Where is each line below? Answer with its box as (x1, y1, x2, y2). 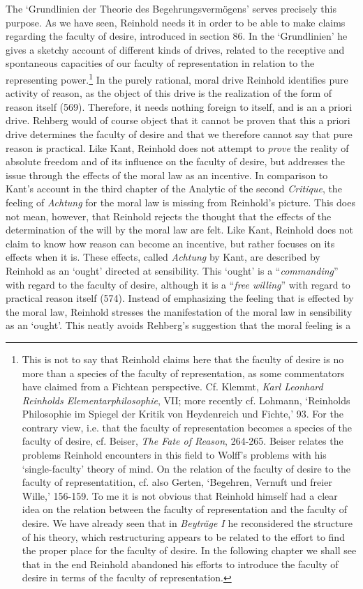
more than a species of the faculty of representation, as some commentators (22, 365, 345, 380)
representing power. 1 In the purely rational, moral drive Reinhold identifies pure (6, 70, 348, 86)
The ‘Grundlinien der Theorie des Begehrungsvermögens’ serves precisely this (6, 1, 336, 15)
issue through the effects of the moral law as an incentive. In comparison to (6, 167, 328, 182)
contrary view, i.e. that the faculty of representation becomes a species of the (22, 420, 352, 434)
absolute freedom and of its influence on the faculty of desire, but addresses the (6, 154, 345, 169)
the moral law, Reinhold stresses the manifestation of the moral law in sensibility (6, 304, 353, 319)
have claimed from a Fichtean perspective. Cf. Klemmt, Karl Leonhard (22, 379, 323, 394)
